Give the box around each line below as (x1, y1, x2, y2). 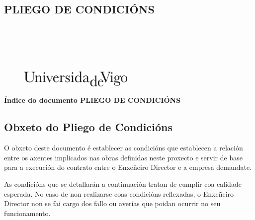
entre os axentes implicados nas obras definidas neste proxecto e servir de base (4, 152, 243, 162)
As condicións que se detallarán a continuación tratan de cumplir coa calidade (4, 178, 242, 189)
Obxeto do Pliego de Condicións (4, 119, 172, 135)
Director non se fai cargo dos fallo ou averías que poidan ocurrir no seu (4, 198, 221, 209)
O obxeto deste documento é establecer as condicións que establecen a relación (4, 143, 243, 153)
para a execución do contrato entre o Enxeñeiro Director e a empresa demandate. (4, 162, 252, 172)
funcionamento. (4, 208, 51, 218)
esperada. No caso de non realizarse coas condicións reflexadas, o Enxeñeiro (4, 188, 234, 199)
